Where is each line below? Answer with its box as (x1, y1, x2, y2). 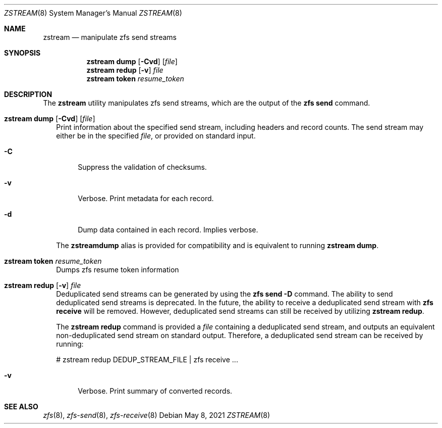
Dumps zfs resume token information (56, 265, 179, 274)
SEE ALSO (4, 402, 38, 411)
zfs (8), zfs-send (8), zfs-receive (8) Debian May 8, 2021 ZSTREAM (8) (43, 411, 270, 419)
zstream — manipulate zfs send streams (43, 33, 177, 41)
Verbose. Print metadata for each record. (78, 194, 214, 203)
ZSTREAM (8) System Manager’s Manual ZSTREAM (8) (4, 9, 182, 17)
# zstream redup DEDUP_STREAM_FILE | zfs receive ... (56, 355, 238, 364)
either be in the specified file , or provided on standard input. (56, 131, 256, 140)
